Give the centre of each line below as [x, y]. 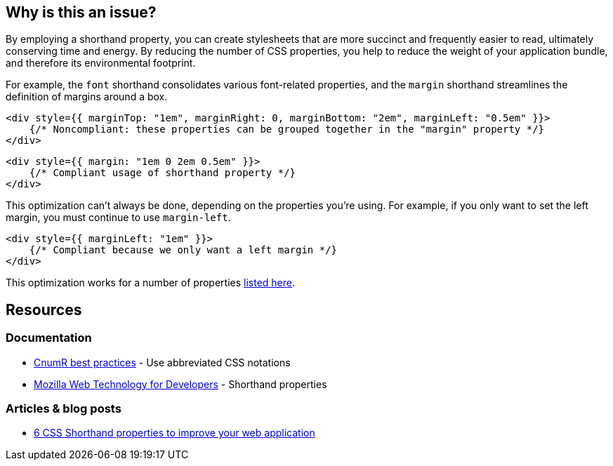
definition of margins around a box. [87, 97]
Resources [44, 309]
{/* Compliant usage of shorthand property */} [163, 173]
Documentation [49, 338]
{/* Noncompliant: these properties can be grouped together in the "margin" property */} [287, 129]
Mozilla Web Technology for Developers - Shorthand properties [180, 384]
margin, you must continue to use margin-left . [118, 218]
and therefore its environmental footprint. [101, 63]
